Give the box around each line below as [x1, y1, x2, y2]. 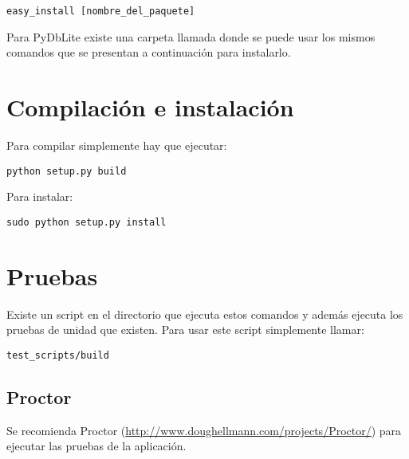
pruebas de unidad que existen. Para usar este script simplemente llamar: [6, 321, 364, 338]
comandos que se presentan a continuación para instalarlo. [6, 44, 291, 61]
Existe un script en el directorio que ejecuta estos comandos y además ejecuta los [6, 305, 403, 322]
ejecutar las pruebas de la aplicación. [6, 437, 187, 454]
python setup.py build [6, 165, 127, 177]
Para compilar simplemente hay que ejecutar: [6, 136, 227, 153]
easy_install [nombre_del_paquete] [6, 6, 195, 17]
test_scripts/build [6, 349, 109, 361]
